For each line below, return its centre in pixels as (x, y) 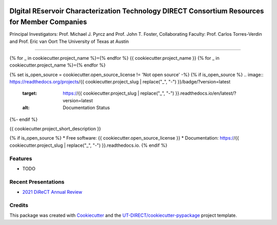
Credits (19, 205)
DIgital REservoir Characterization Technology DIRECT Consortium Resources (137, 11)
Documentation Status (86, 108)
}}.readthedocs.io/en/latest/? (206, 93)
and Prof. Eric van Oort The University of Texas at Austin (69, 41)
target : (30, 93)
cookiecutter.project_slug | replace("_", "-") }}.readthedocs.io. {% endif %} (88, 145)
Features (21, 159)
